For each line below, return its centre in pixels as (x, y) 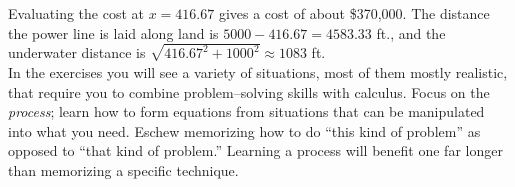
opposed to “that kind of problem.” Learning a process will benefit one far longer (255, 150)
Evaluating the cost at (76, 13)
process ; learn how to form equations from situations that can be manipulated (246, 111)
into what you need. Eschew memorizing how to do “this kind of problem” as (244, 130)
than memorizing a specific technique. (123, 170)
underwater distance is (77, 52)
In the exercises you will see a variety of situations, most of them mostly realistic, (258, 72)
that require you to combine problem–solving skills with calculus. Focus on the (249, 91)
